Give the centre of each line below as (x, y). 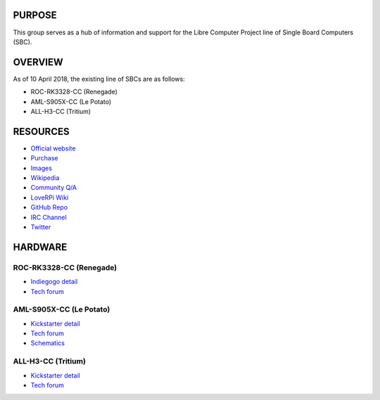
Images (42, 168)
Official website (53, 148)
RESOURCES (41, 131)
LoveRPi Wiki (50, 198)
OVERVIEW (38, 62)
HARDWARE (40, 247)
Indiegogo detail (54, 282)
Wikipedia (45, 178)
